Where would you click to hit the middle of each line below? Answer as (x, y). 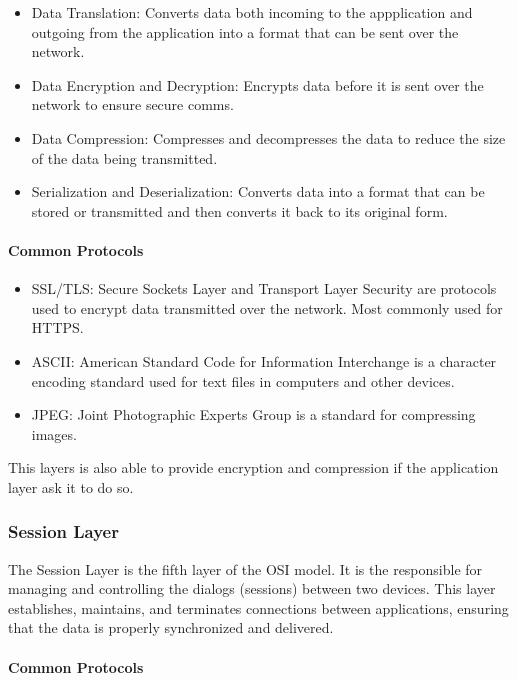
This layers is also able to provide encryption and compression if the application (253, 467)
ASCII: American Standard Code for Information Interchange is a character (264, 360)
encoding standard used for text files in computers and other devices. (243, 380)
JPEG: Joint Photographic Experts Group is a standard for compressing (253, 414)
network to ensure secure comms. (132, 104)
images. (54, 433)
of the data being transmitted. (124, 157)
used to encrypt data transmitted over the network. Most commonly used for (267, 307)
